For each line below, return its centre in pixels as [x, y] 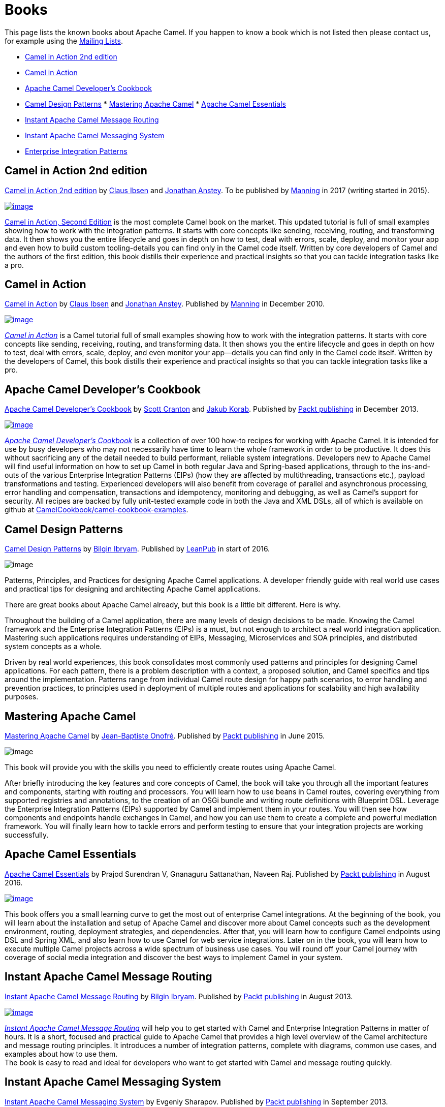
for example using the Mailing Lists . [64, 41]
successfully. [27, 835]
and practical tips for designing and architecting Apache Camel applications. [133, 589]
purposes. [22, 697]
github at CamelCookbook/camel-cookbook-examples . [97, 510]
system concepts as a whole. [53, 647]
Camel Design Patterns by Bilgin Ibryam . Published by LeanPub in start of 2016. [137, 549]
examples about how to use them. [61, 1054]
